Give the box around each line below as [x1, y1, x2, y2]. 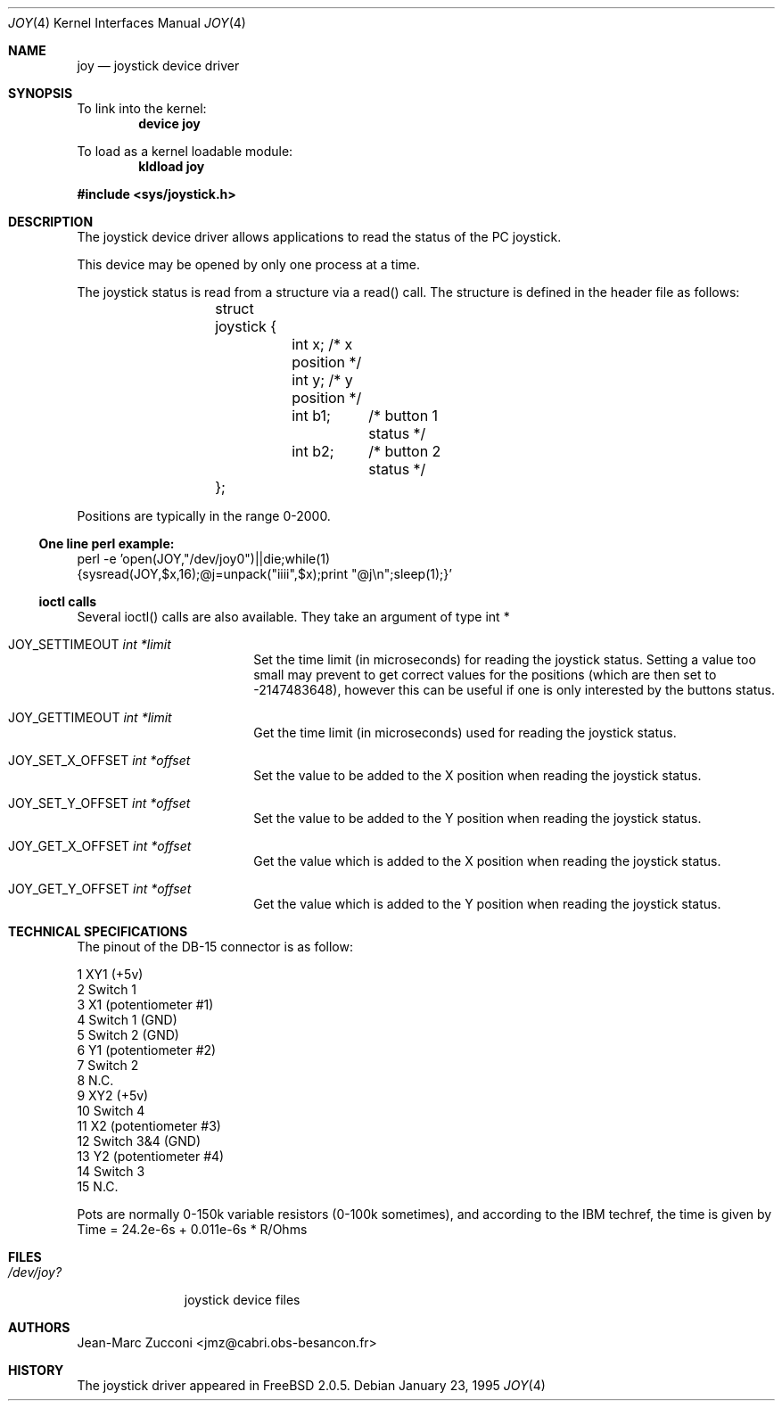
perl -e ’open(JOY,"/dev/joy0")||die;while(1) [77, 551, 331, 566]
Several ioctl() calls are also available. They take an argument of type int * [77, 609, 510, 624]
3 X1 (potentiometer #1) [77, 997, 214, 1012]
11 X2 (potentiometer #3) [77, 1118, 221, 1133]
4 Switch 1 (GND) [77, 1012, 177, 1027]
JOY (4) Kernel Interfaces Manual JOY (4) [8, 15, 246, 30]
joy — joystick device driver [77, 58, 240, 73]
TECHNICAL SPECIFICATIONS [8, 924, 188, 939]
